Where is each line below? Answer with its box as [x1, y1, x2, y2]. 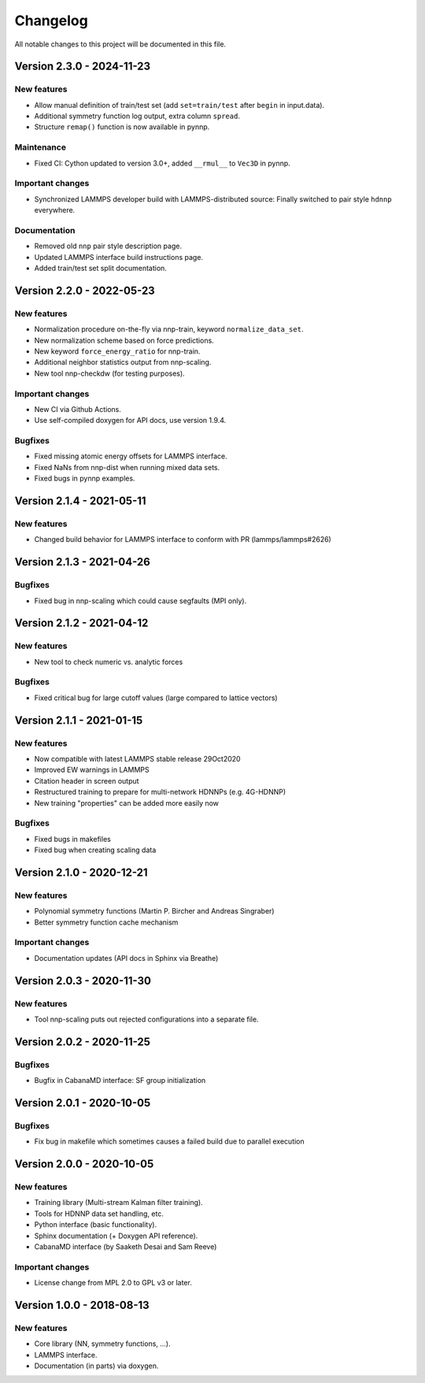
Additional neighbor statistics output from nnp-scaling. [34, 358, 212, 367]
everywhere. [34, 206, 76, 215]
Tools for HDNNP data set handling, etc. [34, 1209, 164, 1218]
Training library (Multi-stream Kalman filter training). [34, 1198, 204, 1207]
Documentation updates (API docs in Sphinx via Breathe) [34, 953, 219, 962]
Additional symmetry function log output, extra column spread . [34, 111, 240, 121]
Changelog [14, 12, 88, 29]
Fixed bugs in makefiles [34, 834, 112, 844]
